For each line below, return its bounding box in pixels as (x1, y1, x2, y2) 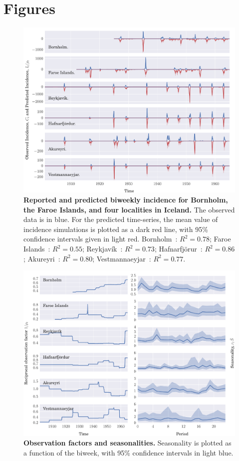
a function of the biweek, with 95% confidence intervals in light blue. (23, 447, 234, 457)
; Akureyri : (23, 253, 60, 263)
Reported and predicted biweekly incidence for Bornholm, (23, 194, 228, 205)
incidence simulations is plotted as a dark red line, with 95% (23, 223, 208, 234)
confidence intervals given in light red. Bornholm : (23, 233, 178, 244)
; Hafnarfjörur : (154, 243, 203, 254)
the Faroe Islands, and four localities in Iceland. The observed (23, 204, 235, 214)
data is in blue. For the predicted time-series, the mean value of (23, 214, 218, 224)
